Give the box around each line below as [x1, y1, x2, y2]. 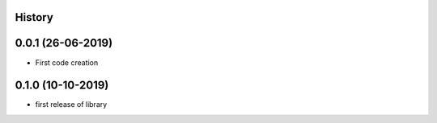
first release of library [35, 100, 108, 109]
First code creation [35, 57, 99, 68]
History [15, 10, 54, 24]
